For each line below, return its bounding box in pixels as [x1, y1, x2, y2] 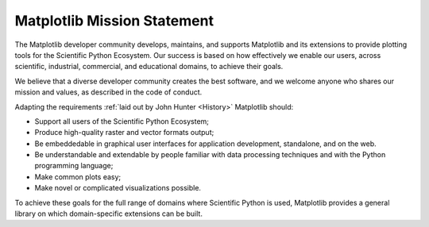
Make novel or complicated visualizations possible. [34, 183, 202, 193]
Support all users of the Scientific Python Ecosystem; [34, 116, 210, 126]
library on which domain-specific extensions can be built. [14, 209, 203, 218]
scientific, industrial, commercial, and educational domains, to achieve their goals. [14, 62, 284, 71]
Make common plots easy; [34, 171, 122, 182]
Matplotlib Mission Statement [14, 12, 214, 29]
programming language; [34, 161, 114, 171]
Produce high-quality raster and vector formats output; [34, 128, 214, 137]
